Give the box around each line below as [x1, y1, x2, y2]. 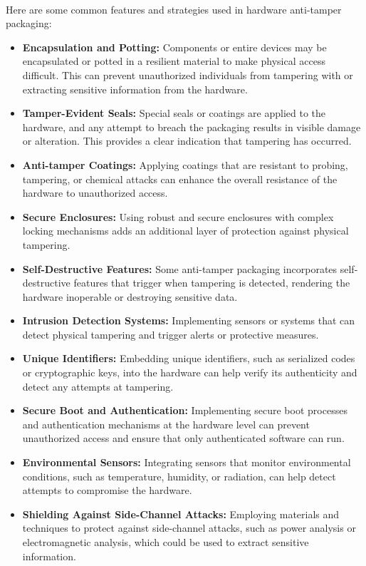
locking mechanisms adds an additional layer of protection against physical [22, 223, 349, 238]
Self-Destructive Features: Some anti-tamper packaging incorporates [22, 261, 338, 276]
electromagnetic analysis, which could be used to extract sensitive [22, 535, 309, 549]
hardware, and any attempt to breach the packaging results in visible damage [22, 119, 361, 134]
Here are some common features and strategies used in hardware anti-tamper [6, 1, 342, 16]
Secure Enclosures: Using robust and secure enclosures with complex [22, 209, 334, 224]
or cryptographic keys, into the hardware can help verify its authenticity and [22, 365, 357, 380]
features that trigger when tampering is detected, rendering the [73, 275, 350, 290]
